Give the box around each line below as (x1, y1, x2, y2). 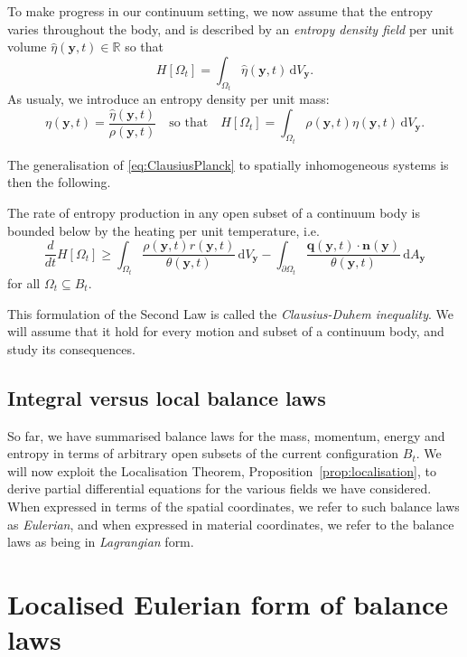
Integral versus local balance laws (7, 383, 326, 411)
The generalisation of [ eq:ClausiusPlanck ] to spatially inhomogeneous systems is (7, 155, 449, 174)
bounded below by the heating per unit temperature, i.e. (7, 221, 320, 239)
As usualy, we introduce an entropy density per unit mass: (7, 89, 330, 108)
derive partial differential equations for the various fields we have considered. (7, 479, 432, 498)
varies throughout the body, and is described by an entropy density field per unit (7, 19, 454, 38)
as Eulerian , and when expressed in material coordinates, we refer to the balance (7, 514, 454, 533)
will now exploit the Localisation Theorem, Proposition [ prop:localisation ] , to (7, 461, 436, 480)
